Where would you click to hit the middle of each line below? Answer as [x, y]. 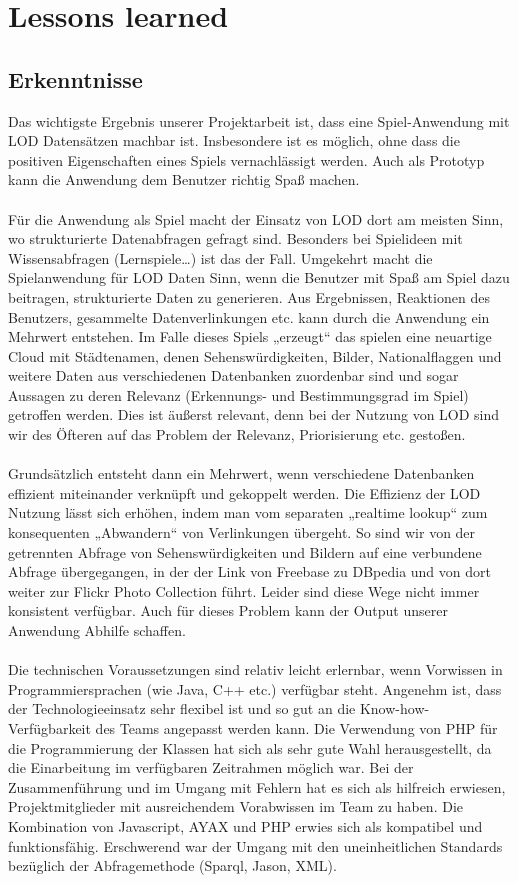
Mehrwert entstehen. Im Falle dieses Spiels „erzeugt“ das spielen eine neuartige [250, 336]
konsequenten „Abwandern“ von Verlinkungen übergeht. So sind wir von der [242, 532]
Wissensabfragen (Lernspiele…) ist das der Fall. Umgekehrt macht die [220, 257]
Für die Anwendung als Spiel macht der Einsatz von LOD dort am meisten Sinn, [256, 218]
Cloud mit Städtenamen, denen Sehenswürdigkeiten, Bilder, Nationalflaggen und [255, 355]
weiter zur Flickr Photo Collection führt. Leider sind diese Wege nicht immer [244, 590]
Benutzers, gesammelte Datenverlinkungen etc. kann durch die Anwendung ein [249, 316]
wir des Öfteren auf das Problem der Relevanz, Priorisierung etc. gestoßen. [237, 434]
